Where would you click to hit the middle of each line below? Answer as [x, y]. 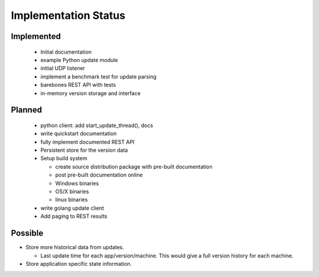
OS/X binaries [72, 191]
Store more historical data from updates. [75, 247]
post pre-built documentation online [99, 175]
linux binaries [71, 200]
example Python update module [79, 60]
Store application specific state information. [79, 263]
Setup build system [64, 158]
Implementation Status [68, 15]
